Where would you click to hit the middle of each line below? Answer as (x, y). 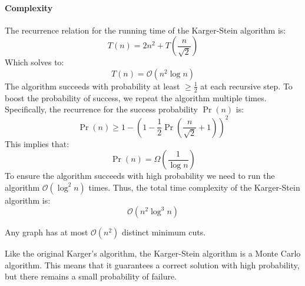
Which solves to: (34, 62)
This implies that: (37, 143)
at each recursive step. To (246, 86)
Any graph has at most (47, 232)
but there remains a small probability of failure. (91, 276)
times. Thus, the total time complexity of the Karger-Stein (194, 187)
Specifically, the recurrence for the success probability (101, 109)
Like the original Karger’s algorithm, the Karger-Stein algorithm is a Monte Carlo (153, 253)
